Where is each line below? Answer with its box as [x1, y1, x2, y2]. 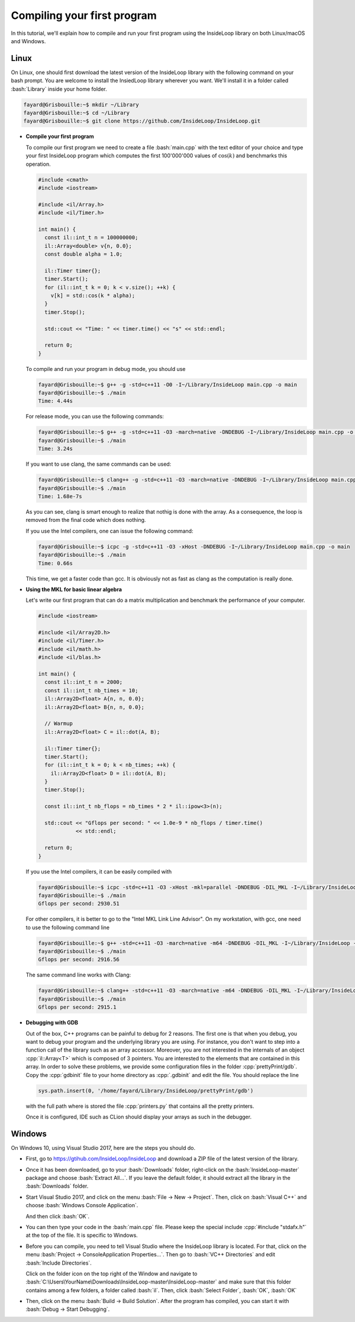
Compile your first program [25, 133, 94, 140]
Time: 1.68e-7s [38, 493, 82, 499]
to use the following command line [25, 924, 110, 931]
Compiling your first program [11, 9, 157, 22]
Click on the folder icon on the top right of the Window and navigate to [25, 1270, 198, 1277]
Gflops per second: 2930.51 [38, 900, 120, 907]
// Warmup [44, 720, 73, 727]
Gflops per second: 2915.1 [38, 1004, 117, 1011]
